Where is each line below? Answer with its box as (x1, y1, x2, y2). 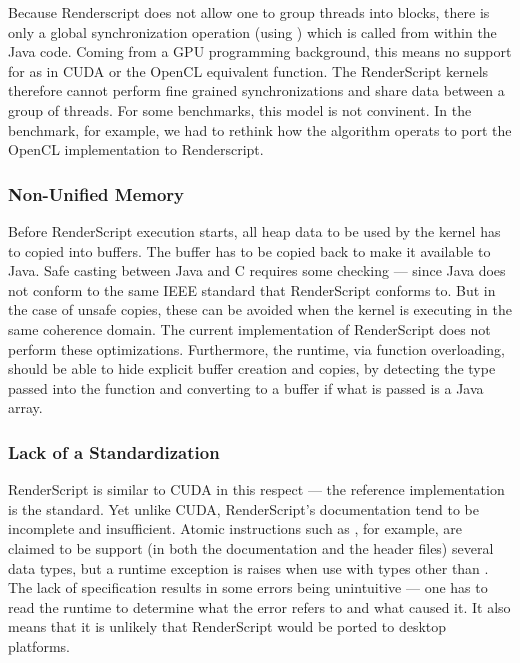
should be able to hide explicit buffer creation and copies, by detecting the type (8, 358, 496, 379)
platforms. (8, 635, 70, 656)
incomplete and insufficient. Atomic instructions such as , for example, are (8, 518, 462, 539)
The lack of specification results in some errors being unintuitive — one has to (8, 577, 488, 598)
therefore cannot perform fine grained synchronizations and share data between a (8, 80, 505, 101)
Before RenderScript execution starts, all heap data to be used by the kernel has (8, 220, 501, 241)
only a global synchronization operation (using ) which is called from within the (8, 21, 497, 42)
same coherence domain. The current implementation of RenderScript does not (8, 318, 491, 339)
